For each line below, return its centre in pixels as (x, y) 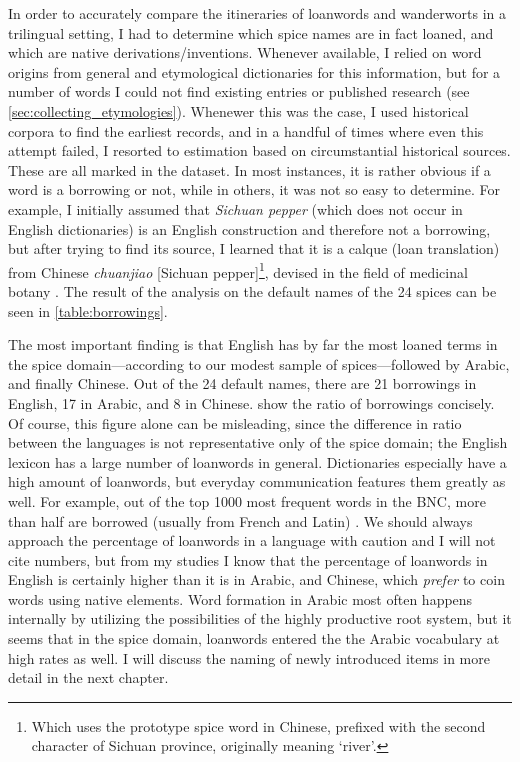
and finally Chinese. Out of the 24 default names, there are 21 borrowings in (242, 383)
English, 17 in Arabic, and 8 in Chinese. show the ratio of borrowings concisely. (251, 402)
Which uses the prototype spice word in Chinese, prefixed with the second (258, 725)
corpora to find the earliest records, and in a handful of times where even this (246, 130)
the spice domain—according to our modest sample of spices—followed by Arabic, (259, 363)
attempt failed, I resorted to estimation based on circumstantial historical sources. (259, 150)
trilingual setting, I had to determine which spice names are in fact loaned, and (251, 32)
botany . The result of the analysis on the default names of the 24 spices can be (252, 290)
